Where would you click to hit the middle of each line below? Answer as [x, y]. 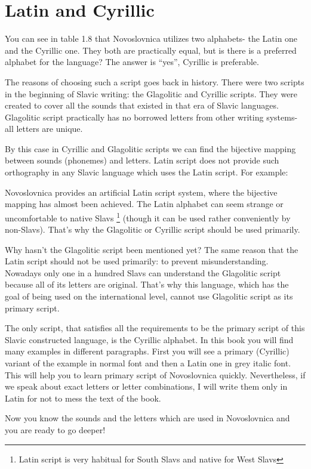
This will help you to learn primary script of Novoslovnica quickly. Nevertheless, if [155, 374]
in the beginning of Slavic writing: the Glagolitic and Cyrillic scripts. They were [151, 93]
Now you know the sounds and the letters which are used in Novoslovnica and [147, 418]
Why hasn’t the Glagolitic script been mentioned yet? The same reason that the [152, 249]
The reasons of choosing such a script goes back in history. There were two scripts [155, 81]
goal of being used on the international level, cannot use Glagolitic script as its [149, 296]
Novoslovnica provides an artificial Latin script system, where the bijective [141, 192]
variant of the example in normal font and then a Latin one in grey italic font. [148, 363]
